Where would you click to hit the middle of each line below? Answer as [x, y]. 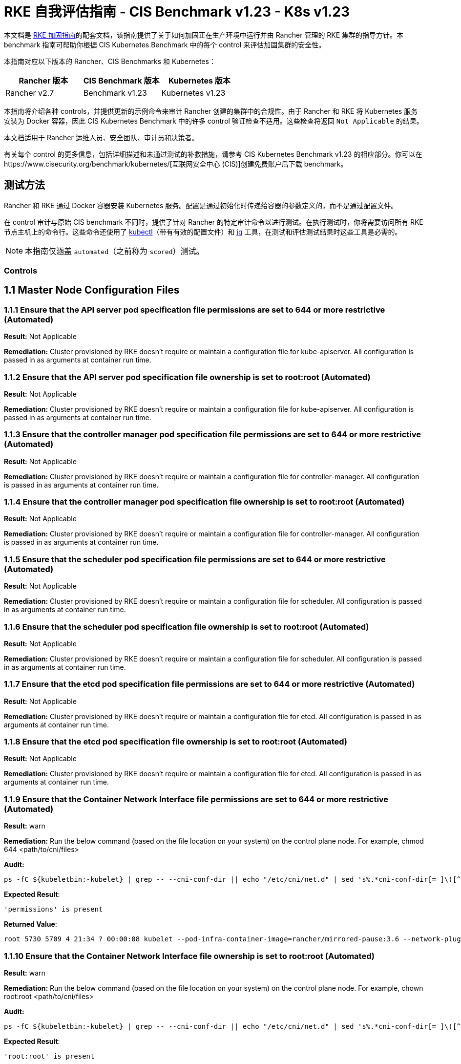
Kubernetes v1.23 [193, 93]
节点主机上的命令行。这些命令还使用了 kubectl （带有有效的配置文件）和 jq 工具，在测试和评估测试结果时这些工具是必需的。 [203, 232]
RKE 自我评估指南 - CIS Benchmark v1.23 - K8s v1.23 [177, 12]
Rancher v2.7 [30, 93]
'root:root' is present [49, 1056]
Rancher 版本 [43, 80]
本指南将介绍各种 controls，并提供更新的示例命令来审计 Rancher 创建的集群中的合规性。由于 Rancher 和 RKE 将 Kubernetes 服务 [211, 111]
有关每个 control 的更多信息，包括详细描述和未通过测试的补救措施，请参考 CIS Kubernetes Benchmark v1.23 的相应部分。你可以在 [213, 154]
